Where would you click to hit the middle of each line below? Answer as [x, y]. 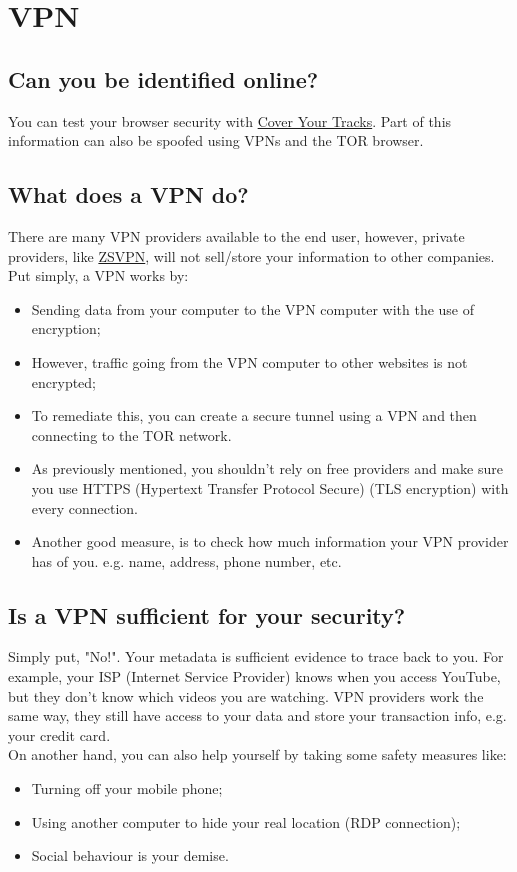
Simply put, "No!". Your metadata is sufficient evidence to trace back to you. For [256, 656]
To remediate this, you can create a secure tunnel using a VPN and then [254, 415]
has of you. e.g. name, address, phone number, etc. [186, 560]
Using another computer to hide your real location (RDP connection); [246, 821]
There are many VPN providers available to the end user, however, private [236, 235]
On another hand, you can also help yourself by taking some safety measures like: [257, 754]
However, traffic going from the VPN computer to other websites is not [249, 361]
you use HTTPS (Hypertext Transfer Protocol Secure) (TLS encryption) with [270, 487]
